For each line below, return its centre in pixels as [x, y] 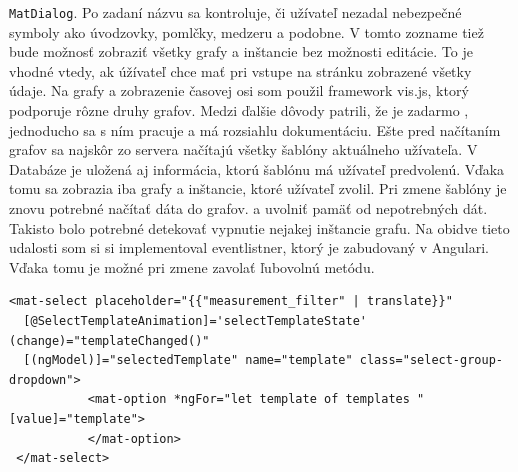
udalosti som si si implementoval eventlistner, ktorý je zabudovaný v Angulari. [249, 247]
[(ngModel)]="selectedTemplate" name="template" [188, 360]
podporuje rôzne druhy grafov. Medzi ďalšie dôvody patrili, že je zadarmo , [239, 110]
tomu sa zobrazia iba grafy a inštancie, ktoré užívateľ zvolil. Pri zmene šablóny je [258, 188]
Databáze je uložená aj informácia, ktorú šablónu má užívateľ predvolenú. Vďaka [257, 168]
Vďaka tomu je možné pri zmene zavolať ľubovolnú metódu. [192, 266]
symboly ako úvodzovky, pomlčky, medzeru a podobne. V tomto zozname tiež [246, 31]
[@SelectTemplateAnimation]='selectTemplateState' [195, 320]
